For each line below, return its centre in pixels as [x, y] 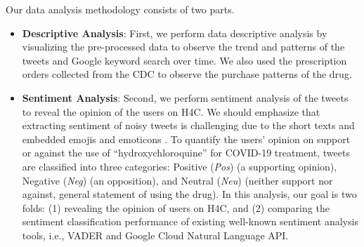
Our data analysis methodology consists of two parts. [120, 9]
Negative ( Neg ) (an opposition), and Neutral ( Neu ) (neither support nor [177, 180]
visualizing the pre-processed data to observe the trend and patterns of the [183, 47]
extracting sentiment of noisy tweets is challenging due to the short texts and [188, 125]
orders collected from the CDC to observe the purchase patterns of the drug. [187, 74]
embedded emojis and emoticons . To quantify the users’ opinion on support [186, 139]
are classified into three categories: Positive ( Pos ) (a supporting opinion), [180, 166]
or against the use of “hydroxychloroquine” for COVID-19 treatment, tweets [186, 153]
